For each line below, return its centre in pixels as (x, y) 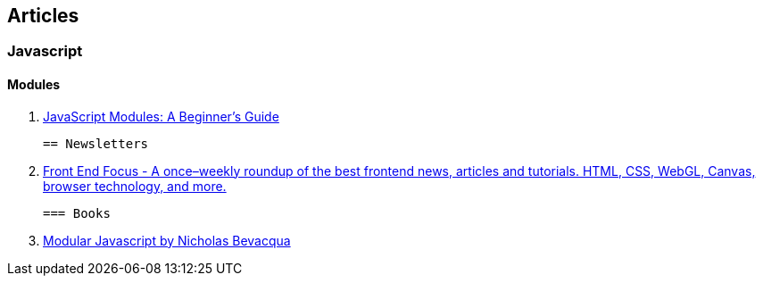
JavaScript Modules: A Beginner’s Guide (161, 116)
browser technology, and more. (135, 186)
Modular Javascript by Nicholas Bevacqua (167, 240)
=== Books (77, 213)
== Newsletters (96, 143)
